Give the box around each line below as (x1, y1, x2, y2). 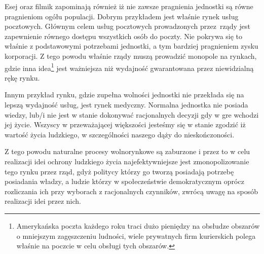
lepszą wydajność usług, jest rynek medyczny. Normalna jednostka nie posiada (5, 99, 248, 110)
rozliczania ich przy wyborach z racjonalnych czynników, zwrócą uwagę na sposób (5, 186, 258, 196)
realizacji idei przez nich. (5, 196, 81, 206)
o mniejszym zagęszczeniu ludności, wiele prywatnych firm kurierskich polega (16, 230, 256, 241)
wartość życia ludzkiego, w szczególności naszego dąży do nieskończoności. (5, 129, 235, 139)
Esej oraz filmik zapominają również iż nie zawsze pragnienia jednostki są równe (5, 1, 253, 11)
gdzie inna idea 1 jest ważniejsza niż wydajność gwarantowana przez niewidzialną (5, 61, 254, 73)
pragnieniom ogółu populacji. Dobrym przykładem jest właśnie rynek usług (5, 11, 239, 21)
